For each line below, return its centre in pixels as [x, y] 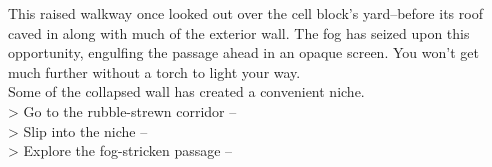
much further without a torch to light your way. [154, 71]
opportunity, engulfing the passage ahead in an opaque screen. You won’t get [243, 52]
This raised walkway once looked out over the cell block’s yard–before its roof [245, 13]
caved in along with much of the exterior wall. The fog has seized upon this [239, 32]
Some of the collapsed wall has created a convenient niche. [186, 91]
